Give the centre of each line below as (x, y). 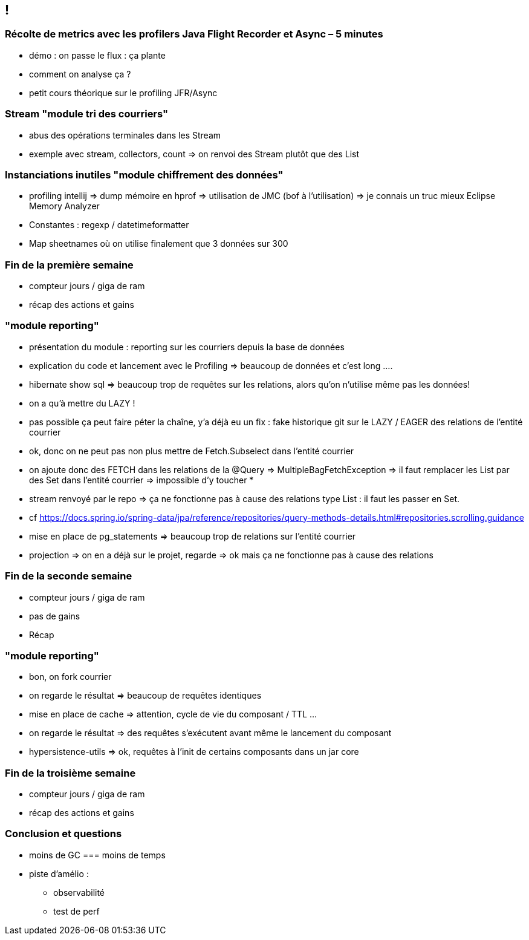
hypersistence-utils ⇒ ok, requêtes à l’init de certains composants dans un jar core (194, 752)
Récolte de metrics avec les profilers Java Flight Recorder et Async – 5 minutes (194, 34)
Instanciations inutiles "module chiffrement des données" (144, 175)
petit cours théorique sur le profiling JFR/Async (123, 93)
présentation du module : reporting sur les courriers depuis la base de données (187, 347)
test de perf (76, 911)
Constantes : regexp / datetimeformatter (109, 225)
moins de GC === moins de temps (97, 855)
